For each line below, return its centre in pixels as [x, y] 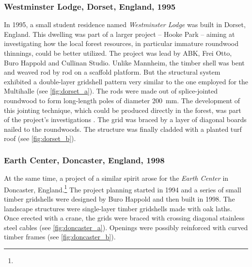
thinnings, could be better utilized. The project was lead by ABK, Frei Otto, [118, 53]
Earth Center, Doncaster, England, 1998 [84, 160]
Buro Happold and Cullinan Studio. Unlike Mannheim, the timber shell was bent [124, 62]
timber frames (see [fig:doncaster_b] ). [60, 237]
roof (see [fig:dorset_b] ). [40, 138]
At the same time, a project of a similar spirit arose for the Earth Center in [116, 178]
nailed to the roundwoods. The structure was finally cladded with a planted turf [123, 129]
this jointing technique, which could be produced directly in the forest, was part [123, 110]
